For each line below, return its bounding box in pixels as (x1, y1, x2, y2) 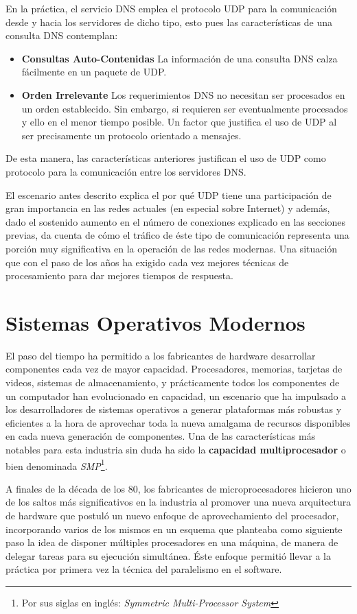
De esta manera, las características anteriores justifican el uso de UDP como (5, 151, 326, 165)
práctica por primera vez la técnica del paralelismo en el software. (5, 562, 282, 576)
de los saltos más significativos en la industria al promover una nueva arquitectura (5, 495, 352, 509)
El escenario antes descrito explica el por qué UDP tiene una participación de (5, 187, 332, 202)
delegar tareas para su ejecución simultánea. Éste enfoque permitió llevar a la (5, 548, 331, 563)
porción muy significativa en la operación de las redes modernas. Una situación (5, 241, 338, 255)
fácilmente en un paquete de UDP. (21, 64, 167, 79)
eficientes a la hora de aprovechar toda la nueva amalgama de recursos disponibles (5, 415, 351, 429)
